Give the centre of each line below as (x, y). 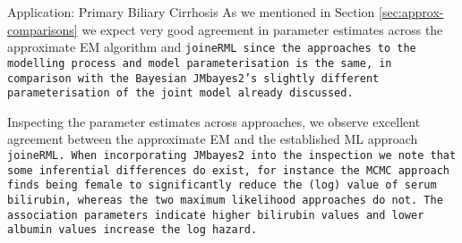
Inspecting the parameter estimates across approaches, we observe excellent (214, 121)
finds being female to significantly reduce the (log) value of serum (222, 185)
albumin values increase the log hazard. (133, 230)
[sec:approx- (411, 12)
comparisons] (43, 29)
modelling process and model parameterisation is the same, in (200, 63)
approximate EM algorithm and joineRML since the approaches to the (212, 47)
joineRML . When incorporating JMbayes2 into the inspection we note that (232, 155)
